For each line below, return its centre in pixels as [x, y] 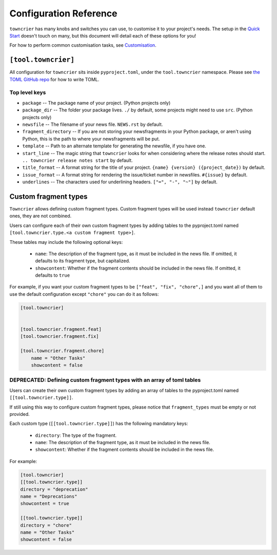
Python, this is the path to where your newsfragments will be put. [91, 139]
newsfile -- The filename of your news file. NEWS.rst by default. [93, 124]
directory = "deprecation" [54, 489]
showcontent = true [45, 504]
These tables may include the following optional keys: [66, 242]
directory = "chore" [46, 525]
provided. [20, 414]
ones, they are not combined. [41, 216]
